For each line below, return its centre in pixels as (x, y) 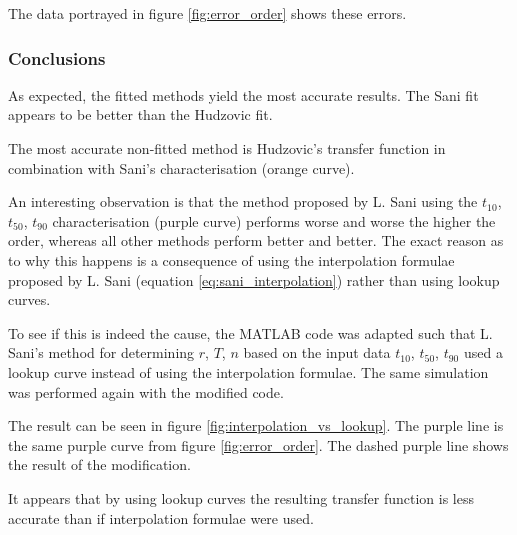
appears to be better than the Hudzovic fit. (140, 114)
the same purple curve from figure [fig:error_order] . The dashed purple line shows (258, 444)
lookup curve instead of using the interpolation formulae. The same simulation (248, 371)
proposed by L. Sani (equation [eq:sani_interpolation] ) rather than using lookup (254, 279)
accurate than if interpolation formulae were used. (161, 517)
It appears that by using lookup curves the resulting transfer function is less (241, 497)
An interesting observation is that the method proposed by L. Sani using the (243, 201)
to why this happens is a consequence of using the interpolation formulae (231, 259)
